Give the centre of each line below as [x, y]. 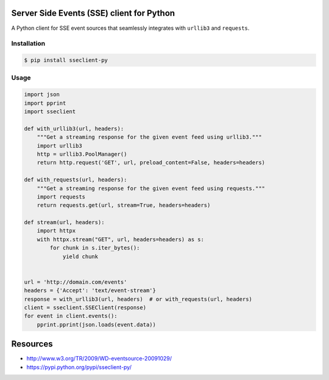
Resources [32, 344]
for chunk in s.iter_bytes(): [95, 248]
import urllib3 [59, 146]
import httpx [56, 231]
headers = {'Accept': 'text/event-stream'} [90, 290]
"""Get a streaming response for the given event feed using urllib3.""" [149, 137]
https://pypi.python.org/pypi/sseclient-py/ [79, 367]
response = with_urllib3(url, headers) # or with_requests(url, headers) [138, 299]
